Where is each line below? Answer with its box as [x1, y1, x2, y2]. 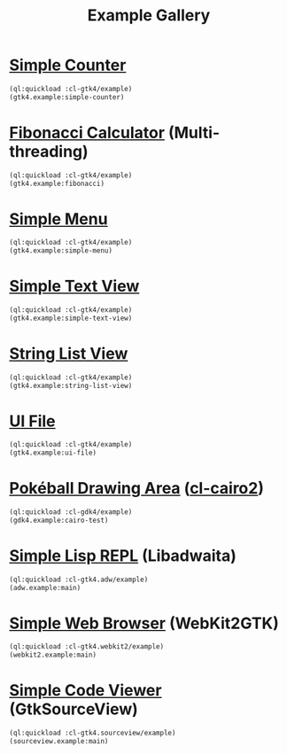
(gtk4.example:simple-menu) [9, 246, 113, 255]
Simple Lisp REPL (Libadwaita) [9, 546, 237, 565]
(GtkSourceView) [9, 699, 139, 719]
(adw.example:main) [9, 583, 81, 592]
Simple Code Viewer [9, 680, 162, 701]
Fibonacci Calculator [9, 122, 166, 143]
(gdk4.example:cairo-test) [9, 516, 109, 525]
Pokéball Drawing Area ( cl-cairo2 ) [9, 478, 264, 499]
